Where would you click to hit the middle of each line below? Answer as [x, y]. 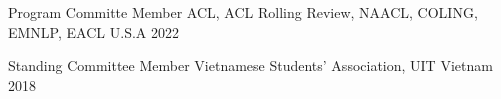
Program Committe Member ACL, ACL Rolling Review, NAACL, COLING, [243, 12]
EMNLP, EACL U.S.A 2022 [93, 31]
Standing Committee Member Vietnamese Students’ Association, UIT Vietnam [250, 65]
